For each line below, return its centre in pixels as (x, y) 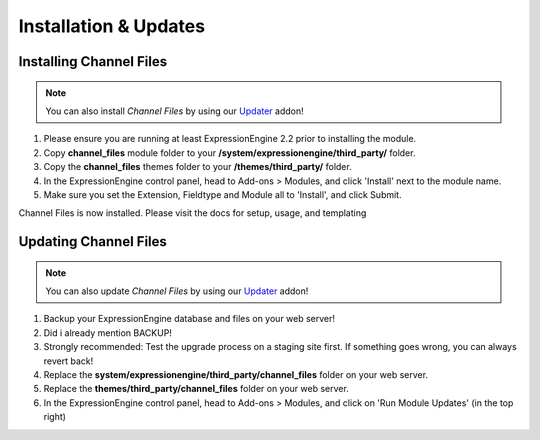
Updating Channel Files (92, 241)
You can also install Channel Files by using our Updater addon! (174, 111)
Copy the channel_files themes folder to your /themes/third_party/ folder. (197, 167)
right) (55, 417)
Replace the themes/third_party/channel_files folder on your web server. (196, 389)
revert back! (68, 361)
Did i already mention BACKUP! (107, 332)
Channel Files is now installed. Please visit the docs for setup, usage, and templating (192, 213)
